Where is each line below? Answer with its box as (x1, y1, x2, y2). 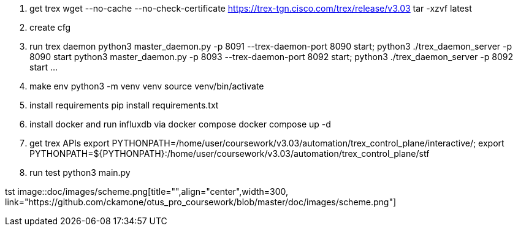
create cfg (29, 22, 71, 32)
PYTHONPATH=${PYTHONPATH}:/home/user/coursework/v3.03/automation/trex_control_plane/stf (29, 148, 430, 159)
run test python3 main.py (29, 167, 131, 178)
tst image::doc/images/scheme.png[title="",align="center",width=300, (5, 186, 289, 197)
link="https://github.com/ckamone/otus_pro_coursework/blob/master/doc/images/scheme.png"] (5, 197, 397, 207)
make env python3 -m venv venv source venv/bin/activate (29, 81, 264, 91)
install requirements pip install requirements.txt (29, 100, 219, 110)
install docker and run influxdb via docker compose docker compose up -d (29, 119, 331, 129)
